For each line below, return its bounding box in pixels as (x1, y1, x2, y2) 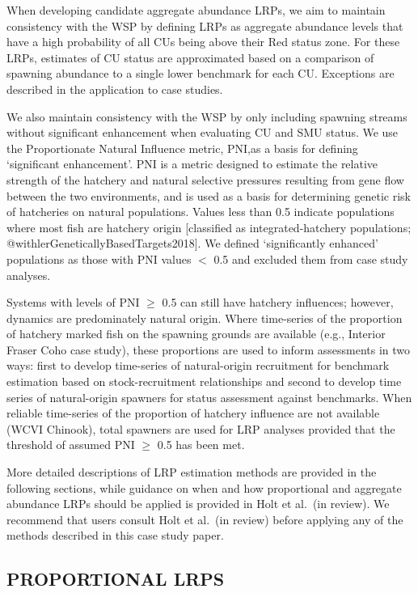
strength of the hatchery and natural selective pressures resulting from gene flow (6, 171, 404, 188)
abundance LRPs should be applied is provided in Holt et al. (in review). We (6, 495, 390, 512)
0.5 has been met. (157, 436, 245, 453)
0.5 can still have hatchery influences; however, (162, 294, 394, 311)
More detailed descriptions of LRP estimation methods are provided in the (6, 464, 377, 481)
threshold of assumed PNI (6, 436, 135, 453)
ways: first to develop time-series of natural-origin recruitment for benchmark (6, 357, 390, 374)
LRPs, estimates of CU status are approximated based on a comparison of (6, 49, 374, 66)
